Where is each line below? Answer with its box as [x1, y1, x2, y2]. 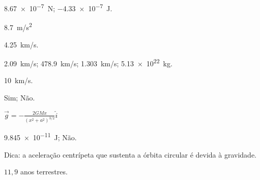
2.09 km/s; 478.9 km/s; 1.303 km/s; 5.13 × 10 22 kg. [4, 57, 172, 68]
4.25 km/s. [4, 39, 39, 49]
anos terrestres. [20, 166, 68, 177]
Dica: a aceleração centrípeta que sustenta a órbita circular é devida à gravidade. [4, 149, 257, 160]
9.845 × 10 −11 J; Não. [4, 131, 77, 143]
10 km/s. [4, 75, 33, 86]
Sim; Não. [4, 92, 35, 102]
